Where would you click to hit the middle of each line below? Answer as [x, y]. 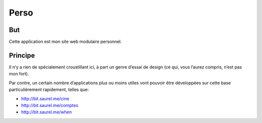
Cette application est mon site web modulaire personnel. [65, 42]
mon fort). [19, 74]
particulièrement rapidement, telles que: [49, 89]
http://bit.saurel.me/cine [45, 98]
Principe [22, 55]
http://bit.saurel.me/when [47, 112]
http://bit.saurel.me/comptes [50, 105]
